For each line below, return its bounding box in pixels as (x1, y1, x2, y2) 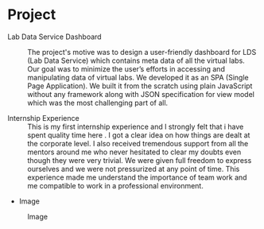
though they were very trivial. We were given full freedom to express (27, 155, 252, 165)
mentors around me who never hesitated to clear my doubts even (27, 147, 242, 157)
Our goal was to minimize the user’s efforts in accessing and (27, 64, 226, 73)
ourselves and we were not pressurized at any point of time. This (27, 164, 240, 173)
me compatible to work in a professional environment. (27, 180, 204, 190)
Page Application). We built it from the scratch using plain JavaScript (27, 81, 253, 91)
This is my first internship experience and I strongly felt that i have (27, 122, 244, 131)
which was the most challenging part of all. (27, 98, 169, 107)
